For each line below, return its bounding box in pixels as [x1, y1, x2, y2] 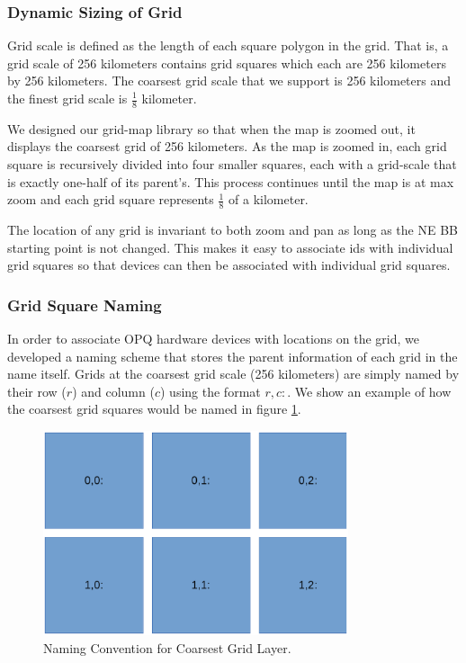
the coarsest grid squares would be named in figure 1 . [7, 399, 301, 418]
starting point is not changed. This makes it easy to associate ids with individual [7, 237, 453, 256]
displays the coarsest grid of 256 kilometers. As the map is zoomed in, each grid [7, 137, 447, 156]
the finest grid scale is [7, 89, 128, 107]
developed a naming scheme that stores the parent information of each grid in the [7, 346, 458, 365]
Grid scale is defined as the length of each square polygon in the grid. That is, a [7, 36, 449, 55]
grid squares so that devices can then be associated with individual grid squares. [7, 255, 451, 274]
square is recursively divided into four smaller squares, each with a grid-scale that [7, 155, 457, 174]
